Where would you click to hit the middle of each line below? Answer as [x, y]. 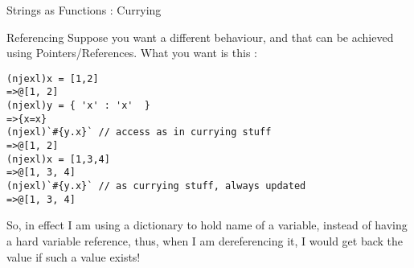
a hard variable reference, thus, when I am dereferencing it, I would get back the [205, 240]
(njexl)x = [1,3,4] [58, 159]
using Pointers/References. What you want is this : [132, 53]
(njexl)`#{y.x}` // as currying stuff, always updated [156, 186]
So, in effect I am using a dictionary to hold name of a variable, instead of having [207, 225]
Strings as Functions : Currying [84, 10]
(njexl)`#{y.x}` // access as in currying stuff [139, 132]
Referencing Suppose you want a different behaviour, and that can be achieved [200, 37]
